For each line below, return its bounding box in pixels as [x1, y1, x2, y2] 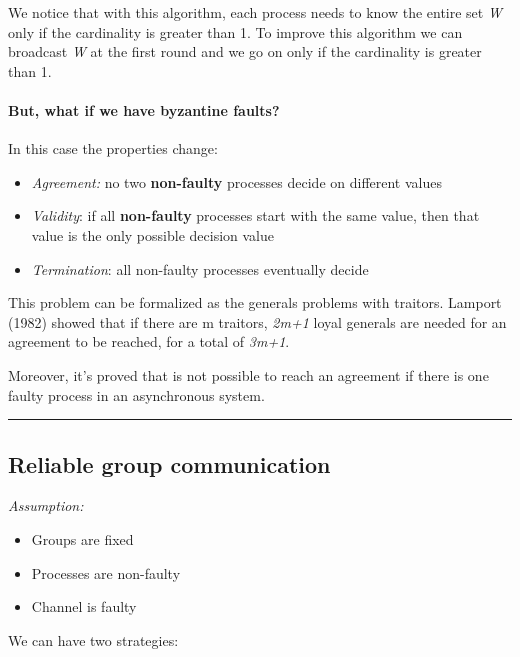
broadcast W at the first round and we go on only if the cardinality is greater [8, 41, 482, 62]
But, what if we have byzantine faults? [8, 99, 280, 120]
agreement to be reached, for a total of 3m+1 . [8, 331, 290, 352]
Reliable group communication [8, 448, 331, 479]
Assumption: [8, 495, 84, 516]
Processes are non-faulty [31, 562, 181, 583]
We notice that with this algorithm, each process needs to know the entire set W [8, 2, 502, 22]
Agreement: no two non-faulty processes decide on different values [31, 171, 442, 192]
